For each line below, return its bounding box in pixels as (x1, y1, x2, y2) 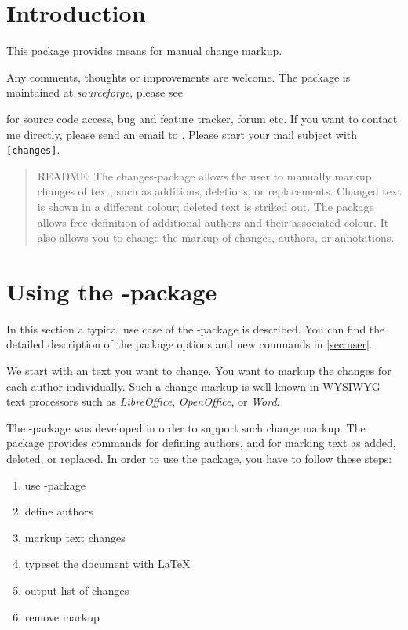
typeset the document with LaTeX (24, 555, 191, 572)
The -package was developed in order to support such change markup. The (6, 419, 366, 435)
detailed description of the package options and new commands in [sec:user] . (6, 336, 373, 352)
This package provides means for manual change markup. (6, 42, 282, 59)
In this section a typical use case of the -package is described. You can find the (6, 320, 385, 337)
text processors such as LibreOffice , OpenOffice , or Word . (6, 393, 280, 410)
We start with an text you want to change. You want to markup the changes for (6, 362, 392, 379)
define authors (24, 503, 93, 519)
